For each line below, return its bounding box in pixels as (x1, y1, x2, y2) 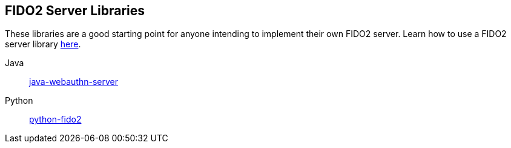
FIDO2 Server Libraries (5, 3, 145, 18)
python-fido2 (29, 114, 82, 125)
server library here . (5, 39, 81, 50)
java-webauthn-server (29, 76, 118, 87)
